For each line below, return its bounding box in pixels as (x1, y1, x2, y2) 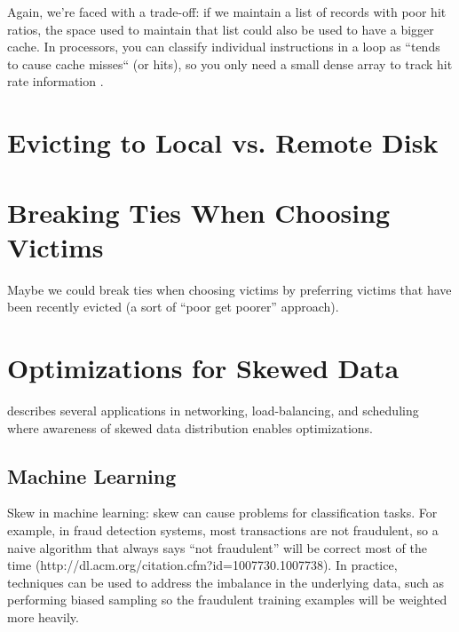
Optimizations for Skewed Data (7, 350, 400, 386)
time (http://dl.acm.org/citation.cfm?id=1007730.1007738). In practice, (7, 556, 398, 574)
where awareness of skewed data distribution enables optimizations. (7, 418, 374, 437)
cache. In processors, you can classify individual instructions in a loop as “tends (7, 37, 440, 56)
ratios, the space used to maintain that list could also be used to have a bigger (7, 20, 434, 38)
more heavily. (7, 607, 79, 626)
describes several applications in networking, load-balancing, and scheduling (7, 400, 419, 419)
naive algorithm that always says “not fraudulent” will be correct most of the (7, 538, 427, 557)
